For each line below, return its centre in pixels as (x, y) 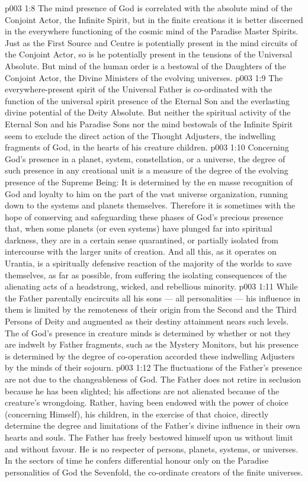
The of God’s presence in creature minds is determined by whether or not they (148, 332)
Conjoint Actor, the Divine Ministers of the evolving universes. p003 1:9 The (144, 77)
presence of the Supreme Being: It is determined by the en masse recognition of (149, 181)
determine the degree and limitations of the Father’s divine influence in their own (153, 425)
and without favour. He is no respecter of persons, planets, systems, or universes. (152, 449)
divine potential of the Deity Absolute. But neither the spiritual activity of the (148, 112)
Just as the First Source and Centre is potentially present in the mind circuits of (151, 42)
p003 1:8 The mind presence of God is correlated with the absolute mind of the (149, 8)
